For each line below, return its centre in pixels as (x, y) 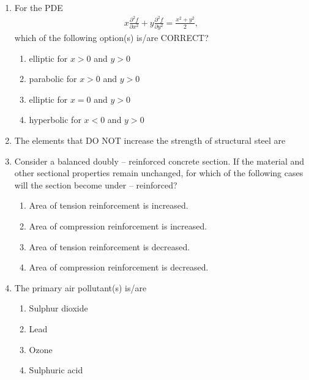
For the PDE (39, 7)
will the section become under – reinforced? (96, 184)
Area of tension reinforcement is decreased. (110, 246)
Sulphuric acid (56, 370)
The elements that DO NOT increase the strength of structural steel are (150, 140)
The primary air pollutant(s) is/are (80, 287)
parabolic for (53, 79)
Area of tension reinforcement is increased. (109, 205)
